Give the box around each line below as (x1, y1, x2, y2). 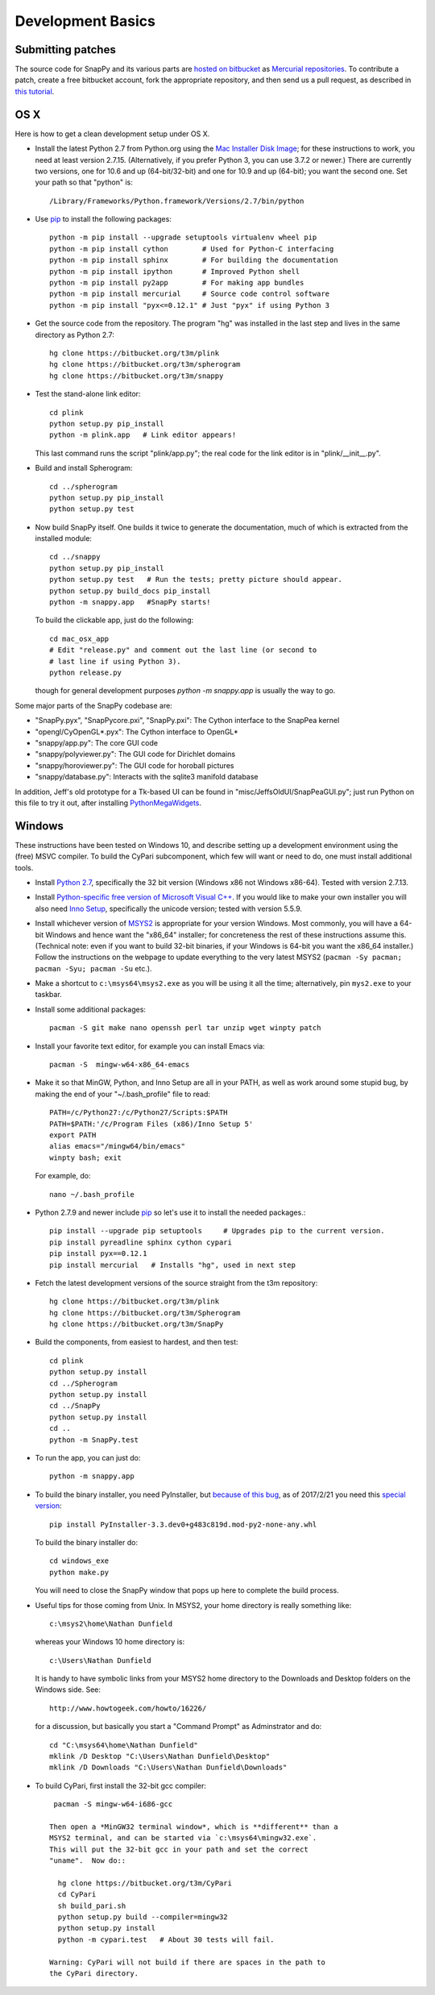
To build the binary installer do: (35, 1537, 139, 1547)
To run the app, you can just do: (35, 1453, 141, 1462)
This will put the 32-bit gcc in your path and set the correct (49, 1844, 309, 1854)
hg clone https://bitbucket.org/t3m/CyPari (57, 1878, 233, 1888)
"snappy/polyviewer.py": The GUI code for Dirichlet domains (35, 750, 236, 759)
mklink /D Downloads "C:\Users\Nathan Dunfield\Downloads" (49, 1763, 288, 1773)
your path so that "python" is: (35, 177, 133, 187)
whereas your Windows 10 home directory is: (35, 1637, 185, 1647)
